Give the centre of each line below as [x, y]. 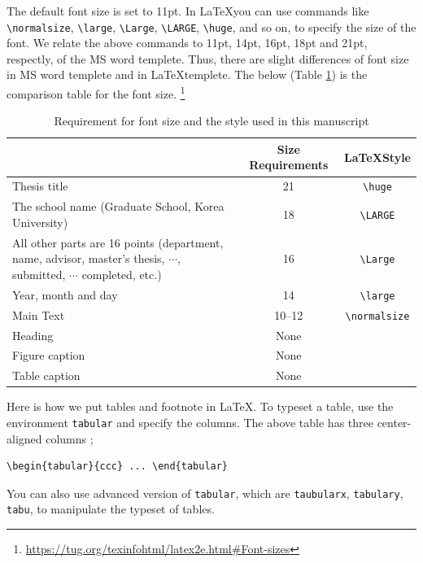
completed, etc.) [122, 274]
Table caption [46, 375]
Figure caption [49, 355]
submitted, [39, 274]
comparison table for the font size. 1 [96, 92]
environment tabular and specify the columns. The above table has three [190, 422]
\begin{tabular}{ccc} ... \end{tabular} [118, 467]
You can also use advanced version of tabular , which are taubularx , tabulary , [205, 493]
